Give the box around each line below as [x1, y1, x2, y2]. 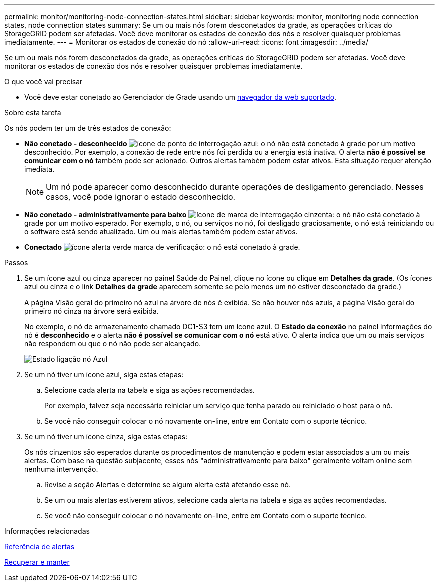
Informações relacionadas [4, 527, 90, 535]
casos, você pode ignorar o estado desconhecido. [46, 192, 236, 202]
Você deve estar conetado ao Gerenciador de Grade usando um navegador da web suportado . [24, 93, 337, 101]
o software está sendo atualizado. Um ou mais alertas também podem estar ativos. [24, 227, 298, 236]
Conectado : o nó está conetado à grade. [24, 243, 300, 251]
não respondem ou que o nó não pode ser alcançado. [24, 339, 201, 348]
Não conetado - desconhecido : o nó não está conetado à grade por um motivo [24, 139, 416, 148]
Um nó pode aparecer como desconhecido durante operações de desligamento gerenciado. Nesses [46, 182, 424, 192]
